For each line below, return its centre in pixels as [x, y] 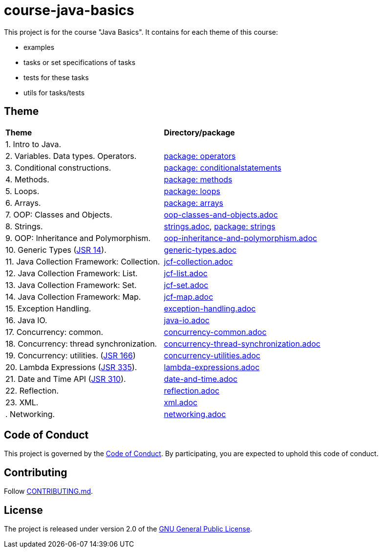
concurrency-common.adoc [215, 332]
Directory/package [199, 132]
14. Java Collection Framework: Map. [73, 297]
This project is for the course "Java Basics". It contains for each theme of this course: [141, 32]
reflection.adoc [192, 390]
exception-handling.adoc [210, 308]
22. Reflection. [32, 390]
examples [39, 47]
